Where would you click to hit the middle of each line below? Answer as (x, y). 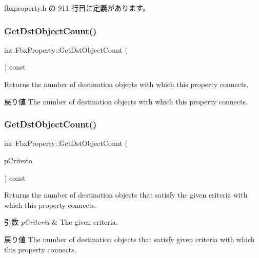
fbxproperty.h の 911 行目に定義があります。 (77, 8)
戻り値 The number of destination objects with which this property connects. (126, 101)
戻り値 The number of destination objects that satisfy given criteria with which (129, 239)
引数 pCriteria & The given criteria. (61, 222)
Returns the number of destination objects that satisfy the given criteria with (126, 195)
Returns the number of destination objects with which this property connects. (126, 84)
